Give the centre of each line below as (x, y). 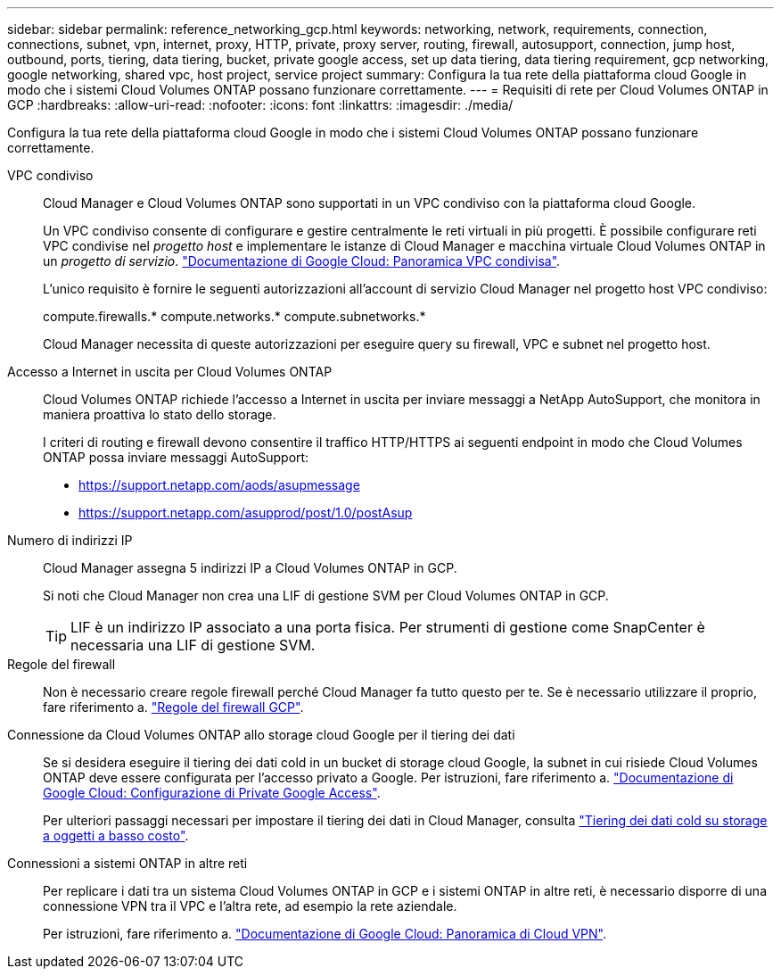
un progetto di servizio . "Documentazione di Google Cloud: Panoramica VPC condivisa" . (302, 261)
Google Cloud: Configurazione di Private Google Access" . (212, 793)
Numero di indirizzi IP (70, 540)
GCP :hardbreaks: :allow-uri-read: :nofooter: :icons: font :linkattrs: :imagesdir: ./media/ (260, 105)
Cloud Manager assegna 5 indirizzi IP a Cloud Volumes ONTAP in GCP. (250, 568)
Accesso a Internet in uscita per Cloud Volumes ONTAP (170, 372)
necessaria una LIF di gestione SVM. (193, 645)
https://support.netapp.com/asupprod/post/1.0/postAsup (246, 513)
